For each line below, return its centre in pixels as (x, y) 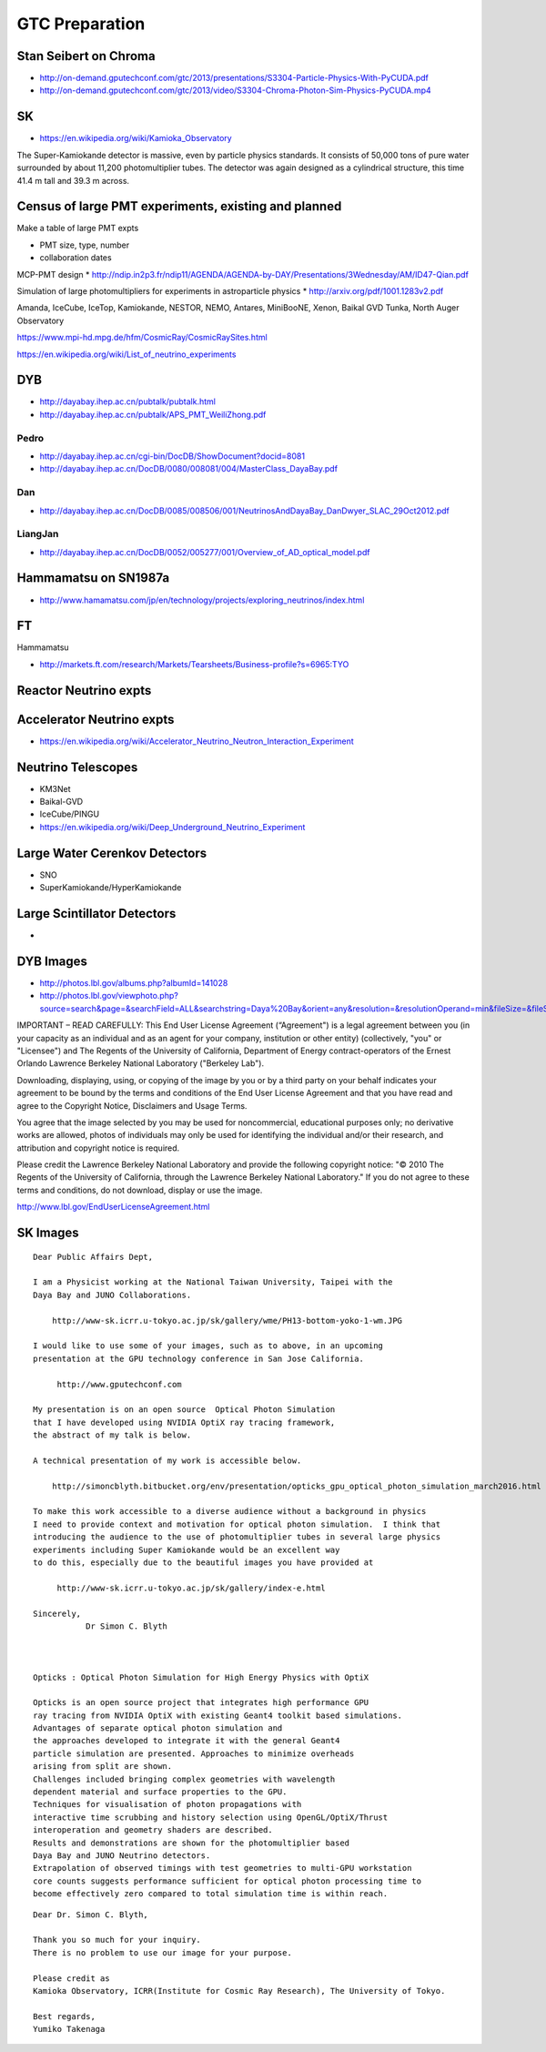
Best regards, (64, 2016)
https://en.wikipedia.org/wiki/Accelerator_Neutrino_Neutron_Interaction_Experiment (197, 741)
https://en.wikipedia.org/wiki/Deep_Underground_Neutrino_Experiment (172, 827)
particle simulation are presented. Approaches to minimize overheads (194, 1753)
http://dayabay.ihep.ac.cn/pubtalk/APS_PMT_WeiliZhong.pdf (153, 414)
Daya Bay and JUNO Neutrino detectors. (122, 1856)
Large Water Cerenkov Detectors (112, 853)
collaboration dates (76, 258)
